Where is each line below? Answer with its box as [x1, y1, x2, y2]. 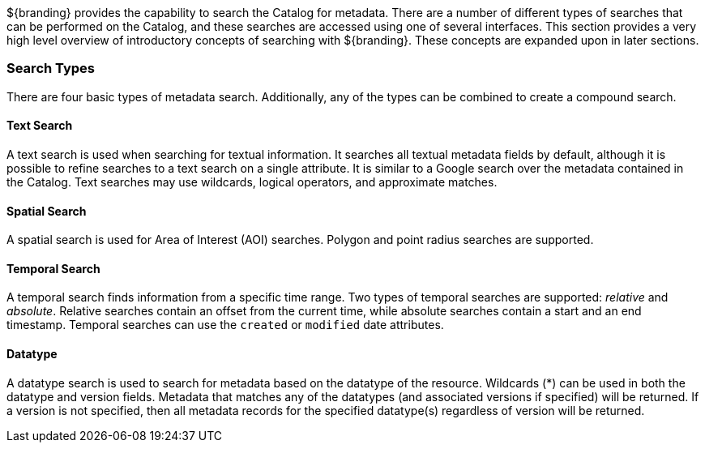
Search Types [6, 60, 96, 77]
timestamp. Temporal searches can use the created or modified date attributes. [6, 318, 444, 332]
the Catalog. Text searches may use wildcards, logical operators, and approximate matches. [6, 174, 498, 189]
